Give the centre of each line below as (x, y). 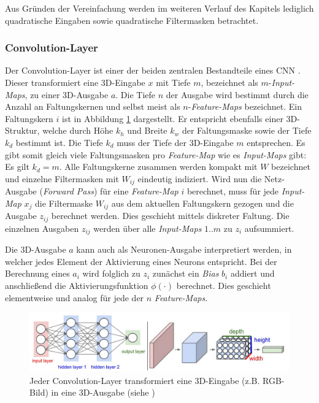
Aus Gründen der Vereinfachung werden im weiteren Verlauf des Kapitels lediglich (159, 8)
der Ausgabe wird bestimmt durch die (237, 94)
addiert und (252, 273)
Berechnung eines (37, 273)
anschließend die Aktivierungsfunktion (77, 285)
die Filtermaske (64, 203)
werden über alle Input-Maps (148, 228)
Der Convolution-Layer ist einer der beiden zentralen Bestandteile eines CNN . (153, 70)
